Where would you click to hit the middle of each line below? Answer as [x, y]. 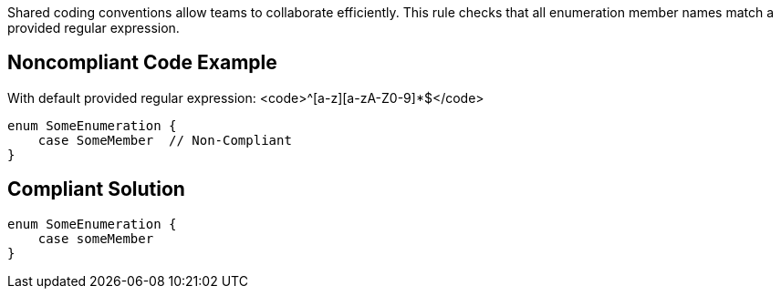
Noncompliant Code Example [142, 63]
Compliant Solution [96, 189]
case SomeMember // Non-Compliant [165, 140]
